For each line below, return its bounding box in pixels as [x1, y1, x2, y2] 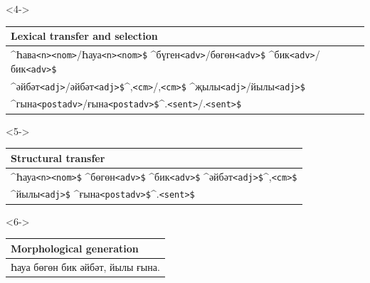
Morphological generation [11, 240, 139, 255]
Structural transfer [11, 150, 105, 165]
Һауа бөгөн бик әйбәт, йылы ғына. [11, 259, 160, 274]
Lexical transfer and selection [11, 28, 158, 43]
